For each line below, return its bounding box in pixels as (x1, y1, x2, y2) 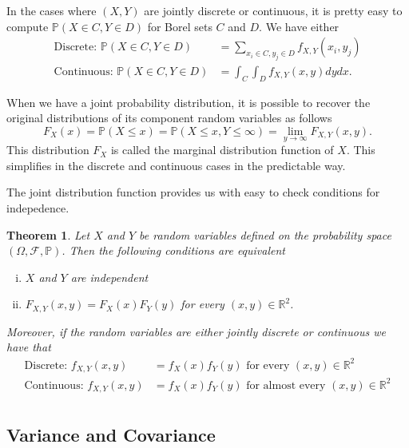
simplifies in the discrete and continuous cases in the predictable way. (6, 157, 346, 173)
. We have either (259, 18, 340, 34)
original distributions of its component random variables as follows (6, 109, 332, 126)
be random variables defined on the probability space (139, 226, 391, 243)
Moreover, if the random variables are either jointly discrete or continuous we (6, 323, 386, 339)
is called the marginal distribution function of (110, 141, 334, 158)
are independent (70, 268, 149, 285)
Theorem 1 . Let (6, 226, 90, 243)
